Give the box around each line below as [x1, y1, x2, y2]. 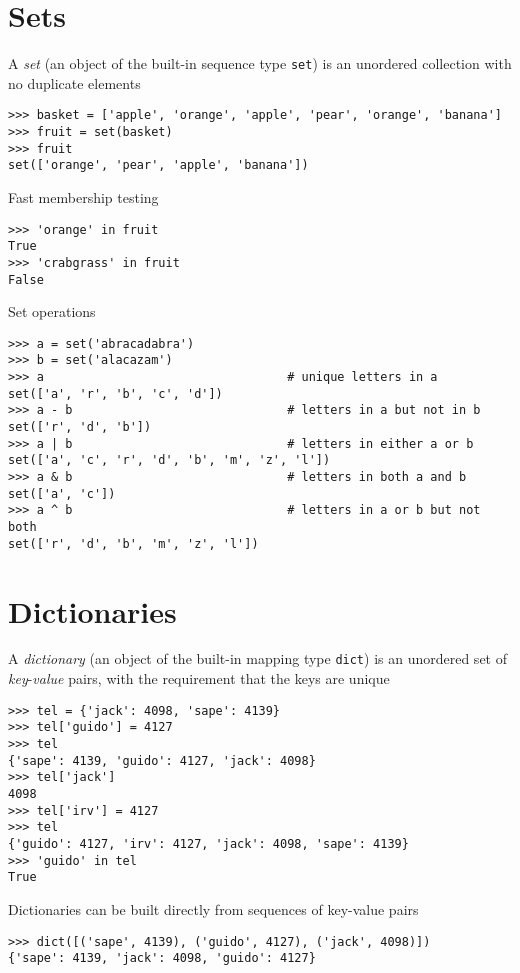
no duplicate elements [8, 72, 141, 93]
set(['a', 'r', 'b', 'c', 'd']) [8, 386, 223, 401]
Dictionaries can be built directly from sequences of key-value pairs [8, 898, 419, 919]
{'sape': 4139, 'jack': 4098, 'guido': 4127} [8, 951, 316, 966]
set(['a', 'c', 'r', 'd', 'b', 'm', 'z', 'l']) [8, 453, 331, 468]
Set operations [8, 301, 96, 322]
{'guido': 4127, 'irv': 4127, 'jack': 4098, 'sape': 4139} [8, 836, 409, 851]
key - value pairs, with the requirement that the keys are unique [8, 668, 390, 689]
